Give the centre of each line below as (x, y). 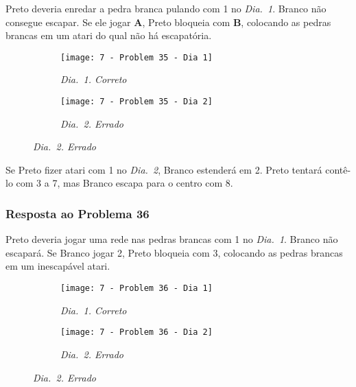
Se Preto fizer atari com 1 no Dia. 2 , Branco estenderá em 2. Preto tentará (164, 169)
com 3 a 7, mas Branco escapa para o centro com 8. (124, 183)
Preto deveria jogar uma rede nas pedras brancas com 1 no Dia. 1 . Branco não (172, 239)
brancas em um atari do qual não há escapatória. (109, 35)
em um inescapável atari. (58, 266)
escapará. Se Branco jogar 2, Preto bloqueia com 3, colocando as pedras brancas (174, 252)
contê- (338, 169)
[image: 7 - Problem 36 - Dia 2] (137, 332)
